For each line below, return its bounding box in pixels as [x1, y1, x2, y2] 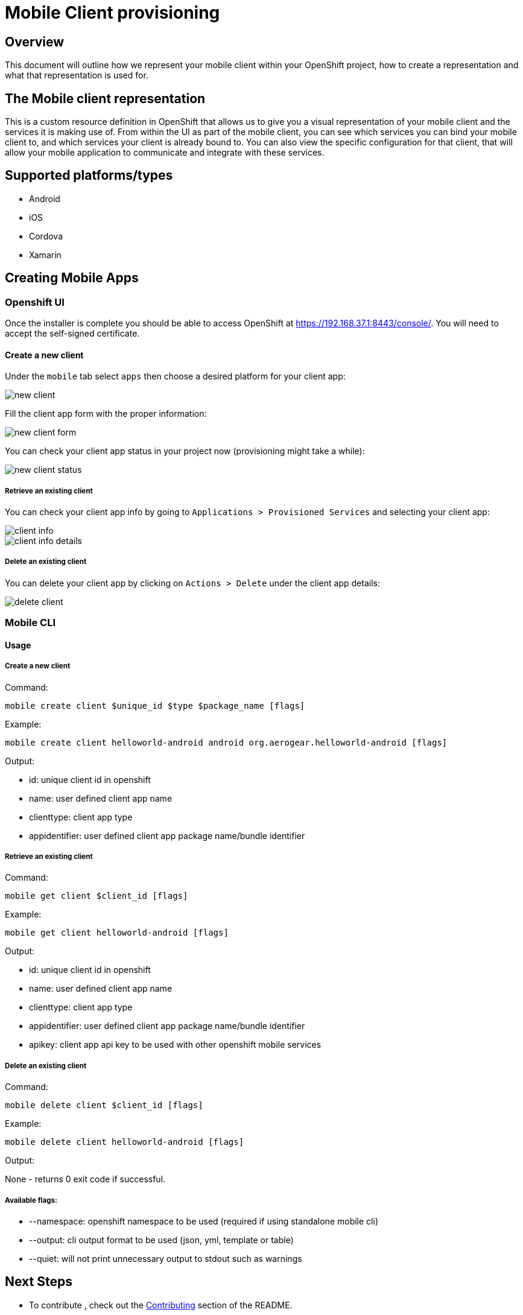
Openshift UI [5, 296, 65, 308]
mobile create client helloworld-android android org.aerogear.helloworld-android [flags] [5, 737, 448, 747]
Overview [5, 34, 65, 49]
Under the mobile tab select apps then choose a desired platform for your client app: [5, 371, 346, 382]
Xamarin [29, 249, 62, 260]
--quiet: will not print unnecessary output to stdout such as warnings [29, 1253, 302, 1264]
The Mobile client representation [5, 90, 206, 106]
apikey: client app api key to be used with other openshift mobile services [29, 1039, 322, 1050]
